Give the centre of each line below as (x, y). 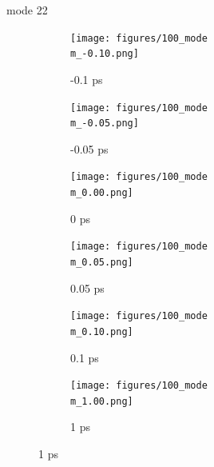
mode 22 (27, 10)
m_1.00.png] (102, 401)
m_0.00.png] (102, 193)
